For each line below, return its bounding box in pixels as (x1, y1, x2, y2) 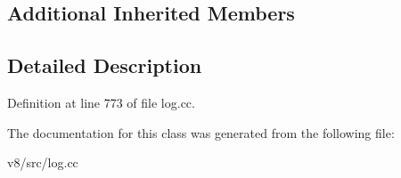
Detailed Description (7, 52, 202, 79)
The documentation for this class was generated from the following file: (7, 123, 395, 142)
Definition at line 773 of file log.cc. (7, 93, 195, 111)
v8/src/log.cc (7, 153, 78, 172)
